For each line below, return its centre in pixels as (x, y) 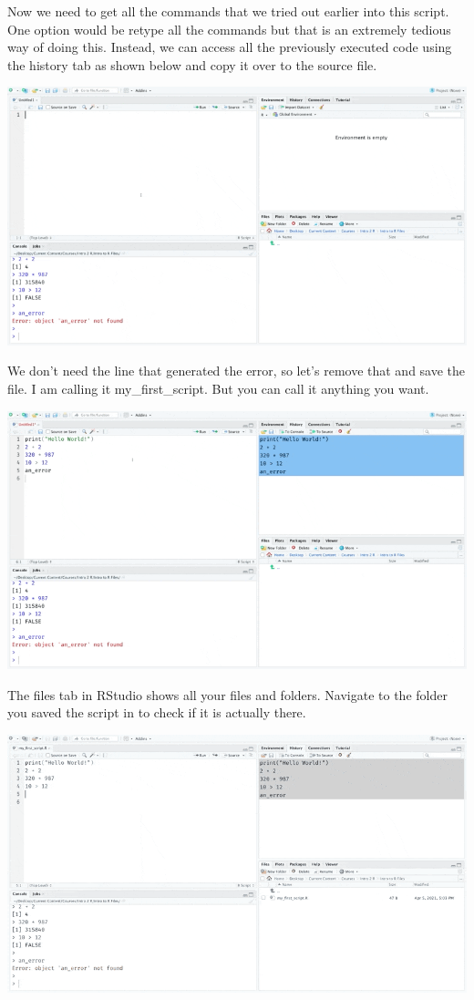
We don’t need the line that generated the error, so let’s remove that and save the (237, 371)
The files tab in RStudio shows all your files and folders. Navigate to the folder (227, 694)
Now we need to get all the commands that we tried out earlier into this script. (228, 11)
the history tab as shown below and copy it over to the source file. (192, 64)
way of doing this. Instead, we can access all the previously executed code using (230, 47)
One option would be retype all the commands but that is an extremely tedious (229, 29)
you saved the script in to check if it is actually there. (157, 712)
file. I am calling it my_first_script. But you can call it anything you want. (218, 389)
